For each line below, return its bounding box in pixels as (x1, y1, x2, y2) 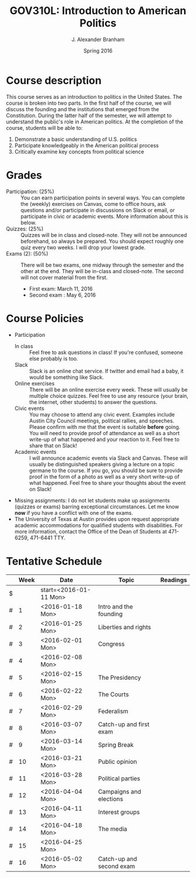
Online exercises (14, 380, 55, 387)
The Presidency (98, 673, 141, 681)
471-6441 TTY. (30, 534, 66, 541)
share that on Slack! (29, 442, 78, 449)
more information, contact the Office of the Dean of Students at (14, 528, 167, 535)
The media (98, 825, 127, 833)
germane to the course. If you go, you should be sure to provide (29, 467, 183, 474)
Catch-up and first (98, 720, 150, 728)
